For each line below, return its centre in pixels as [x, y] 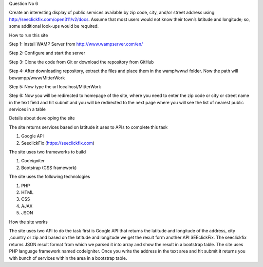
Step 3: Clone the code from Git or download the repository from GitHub [82, 62]
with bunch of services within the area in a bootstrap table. [68, 258]
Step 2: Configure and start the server [47, 53]
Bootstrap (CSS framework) [49, 168]
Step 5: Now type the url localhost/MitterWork [55, 86]
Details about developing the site [42, 118]
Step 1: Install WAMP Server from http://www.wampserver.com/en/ [76, 44]
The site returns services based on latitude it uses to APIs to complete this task [88, 127]
